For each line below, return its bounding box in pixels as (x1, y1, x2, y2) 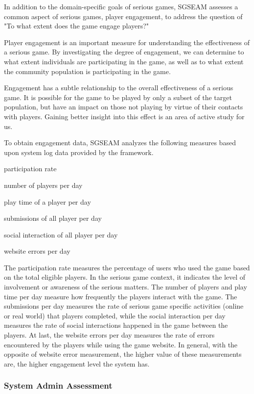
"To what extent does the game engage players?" (4, 21, 149, 31)
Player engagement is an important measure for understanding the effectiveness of (4, 37, 250, 47)
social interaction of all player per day (4, 229, 118, 239)
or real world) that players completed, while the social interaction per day (4, 310, 226, 320)
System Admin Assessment (4, 379, 113, 392)
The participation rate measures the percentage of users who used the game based (4, 262, 250, 272)
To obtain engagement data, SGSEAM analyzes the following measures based (4, 137, 236, 148)
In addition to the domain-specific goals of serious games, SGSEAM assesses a (4, 1, 238, 11)
